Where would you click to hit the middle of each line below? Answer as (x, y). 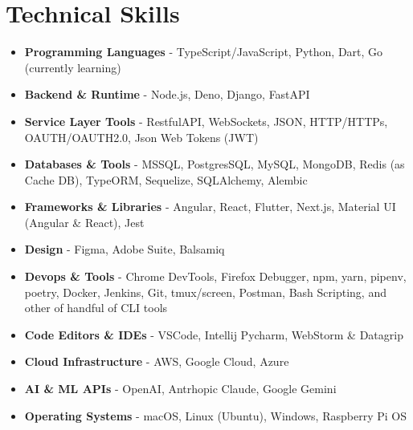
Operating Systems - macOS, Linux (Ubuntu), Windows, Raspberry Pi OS (215, 415)
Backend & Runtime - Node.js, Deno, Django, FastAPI (167, 94)
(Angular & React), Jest (84, 222)
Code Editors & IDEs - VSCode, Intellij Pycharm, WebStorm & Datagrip (214, 334)
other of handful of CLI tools (96, 308)
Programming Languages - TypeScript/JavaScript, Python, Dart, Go (204, 52)
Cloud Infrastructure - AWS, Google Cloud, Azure (157, 361)
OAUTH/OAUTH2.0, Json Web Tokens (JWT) (141, 137)
